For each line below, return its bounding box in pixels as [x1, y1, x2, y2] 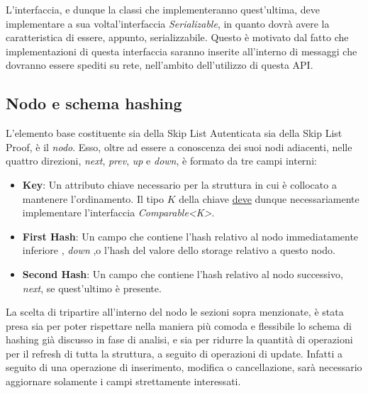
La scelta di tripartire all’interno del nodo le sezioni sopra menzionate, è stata [6, 304, 344, 319]
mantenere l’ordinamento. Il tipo [22, 191, 165, 206]
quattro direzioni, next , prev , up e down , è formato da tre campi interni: [6, 153, 317, 168]
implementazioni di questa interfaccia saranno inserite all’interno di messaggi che [6, 43, 357, 58]
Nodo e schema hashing [6, 92, 182, 114]
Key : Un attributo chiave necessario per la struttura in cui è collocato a [22, 177, 337, 192]
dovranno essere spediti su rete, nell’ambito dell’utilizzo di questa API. [6, 57, 313, 72]
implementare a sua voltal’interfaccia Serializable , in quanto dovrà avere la [6, 16, 330, 31]
